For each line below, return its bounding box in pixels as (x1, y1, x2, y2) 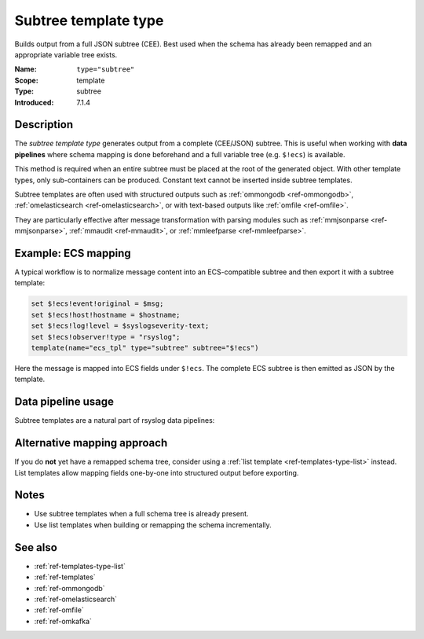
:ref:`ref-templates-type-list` (34, 561, 126, 571)
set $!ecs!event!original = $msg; (31, 299, 164, 308)
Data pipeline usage (14, 395, 114, 409)
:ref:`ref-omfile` (34, 605, 84, 615)
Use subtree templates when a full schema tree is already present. (34, 509, 249, 519)
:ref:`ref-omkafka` (34, 616, 92, 626)
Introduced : (14, 97, 54, 107)
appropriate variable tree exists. (14, 50, 118, 59)
